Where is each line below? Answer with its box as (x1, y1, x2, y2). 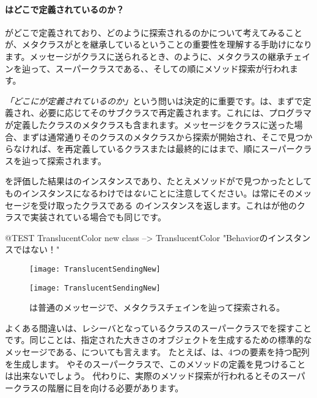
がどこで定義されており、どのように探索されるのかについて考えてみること (5, 26, 303, 38)
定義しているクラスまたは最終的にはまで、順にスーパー (73, 142, 295, 155)
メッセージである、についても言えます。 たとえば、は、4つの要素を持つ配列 (5, 345, 310, 358)
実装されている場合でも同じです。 (30, 211, 166, 223)
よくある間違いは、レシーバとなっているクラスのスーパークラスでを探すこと (5, 321, 312, 334)
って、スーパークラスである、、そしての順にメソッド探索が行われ (30, 62, 290, 74)
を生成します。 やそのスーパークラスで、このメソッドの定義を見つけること (5, 357, 306, 370)
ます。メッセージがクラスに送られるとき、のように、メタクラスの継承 (5, 49, 285, 62)
